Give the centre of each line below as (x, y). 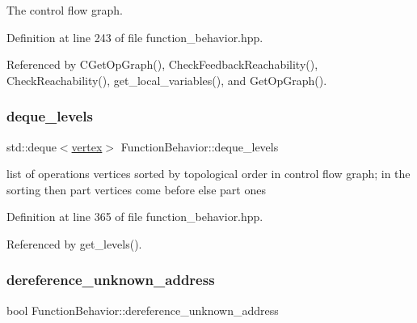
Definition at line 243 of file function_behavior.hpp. (135, 37)
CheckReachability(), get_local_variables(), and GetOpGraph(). (167, 80)
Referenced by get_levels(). (74, 243)
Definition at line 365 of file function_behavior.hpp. (135, 217)
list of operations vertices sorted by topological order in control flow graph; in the (208, 174)
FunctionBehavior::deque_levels (200, 146)
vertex (87, 146)
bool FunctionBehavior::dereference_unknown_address (143, 310)
